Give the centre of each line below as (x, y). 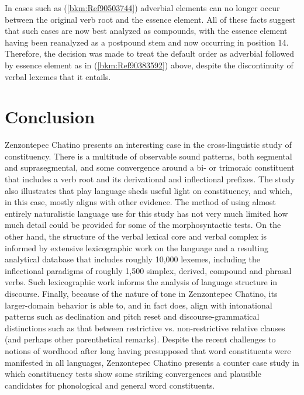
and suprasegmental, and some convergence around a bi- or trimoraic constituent (150, 167)
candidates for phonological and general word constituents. (110, 385)
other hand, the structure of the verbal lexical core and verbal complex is (136, 236)
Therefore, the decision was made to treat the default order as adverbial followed (150, 53)
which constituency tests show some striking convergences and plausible (133, 374)
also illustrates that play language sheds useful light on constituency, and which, (148, 190)
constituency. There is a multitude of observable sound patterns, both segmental (148, 156)
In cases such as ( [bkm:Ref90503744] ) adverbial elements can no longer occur (142, 8)
